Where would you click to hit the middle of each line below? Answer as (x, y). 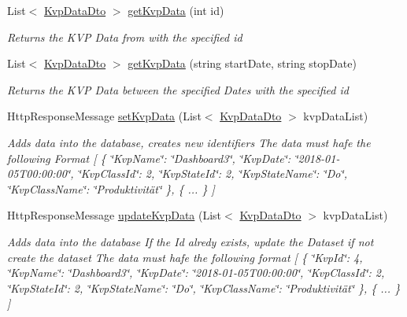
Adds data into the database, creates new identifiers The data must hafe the (189, 142)
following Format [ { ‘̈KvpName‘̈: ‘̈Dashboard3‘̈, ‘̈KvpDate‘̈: (149, 158)
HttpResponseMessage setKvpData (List (104, 116)
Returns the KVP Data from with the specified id (125, 37)
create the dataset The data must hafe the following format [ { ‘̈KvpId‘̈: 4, (185, 257)
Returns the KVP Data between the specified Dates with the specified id (178, 89)
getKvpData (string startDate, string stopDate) (242, 63)
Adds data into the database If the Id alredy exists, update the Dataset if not (191, 241)
